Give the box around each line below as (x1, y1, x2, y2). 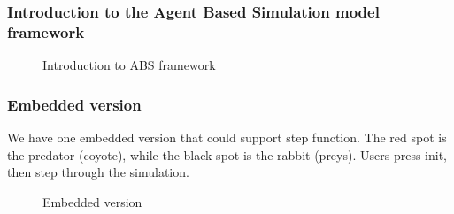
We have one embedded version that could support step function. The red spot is (7, 127, 447, 146)
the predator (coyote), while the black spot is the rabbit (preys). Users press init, (7, 145, 447, 164)
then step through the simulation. (7, 163, 189, 181)
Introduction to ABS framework (42, 56, 216, 74)
